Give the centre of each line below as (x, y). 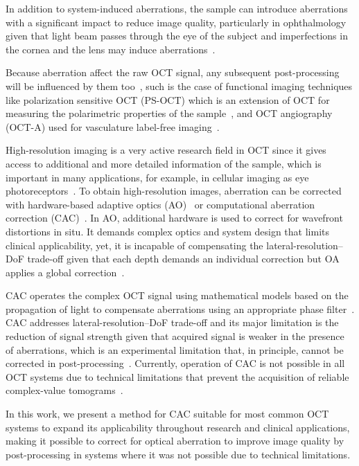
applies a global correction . (65, 272)
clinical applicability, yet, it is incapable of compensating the (134, 245)
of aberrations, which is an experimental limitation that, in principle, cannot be (175, 349)
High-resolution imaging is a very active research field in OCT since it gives (166, 150)
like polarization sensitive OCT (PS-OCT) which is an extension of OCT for (168, 99)
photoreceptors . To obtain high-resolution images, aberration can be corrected (174, 191)
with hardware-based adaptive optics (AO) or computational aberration (160, 204)
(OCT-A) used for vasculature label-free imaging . (113, 126)
